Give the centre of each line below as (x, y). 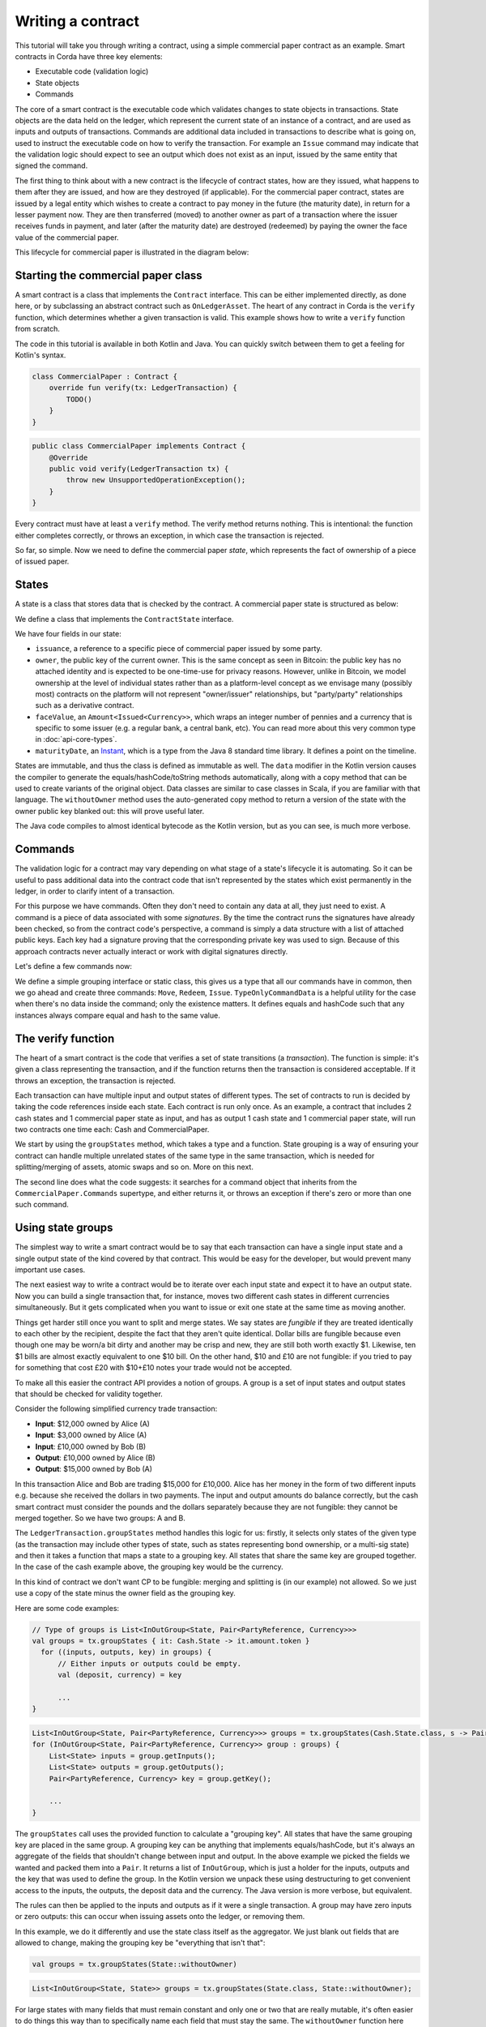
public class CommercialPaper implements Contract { (139, 446)
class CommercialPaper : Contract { (105, 377)
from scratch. (38, 329)
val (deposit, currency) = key (120, 1675)
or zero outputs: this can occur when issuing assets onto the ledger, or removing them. (160, 1917)
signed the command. (51, 165)
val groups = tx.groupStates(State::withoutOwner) (135, 1965)
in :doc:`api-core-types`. (76, 739)
